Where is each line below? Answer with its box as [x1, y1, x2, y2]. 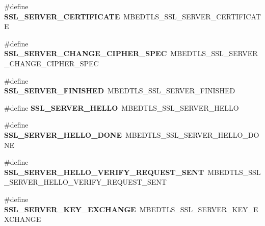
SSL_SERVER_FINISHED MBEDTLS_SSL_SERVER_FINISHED [4, 85, 235, 96]
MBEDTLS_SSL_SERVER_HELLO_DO [125, 129, 259, 140]
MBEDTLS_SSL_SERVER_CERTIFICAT [123, 11, 261, 21]
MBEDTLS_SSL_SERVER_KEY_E [139, 204, 258, 214]
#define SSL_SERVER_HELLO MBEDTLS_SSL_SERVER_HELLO [4, 102, 239, 113]
